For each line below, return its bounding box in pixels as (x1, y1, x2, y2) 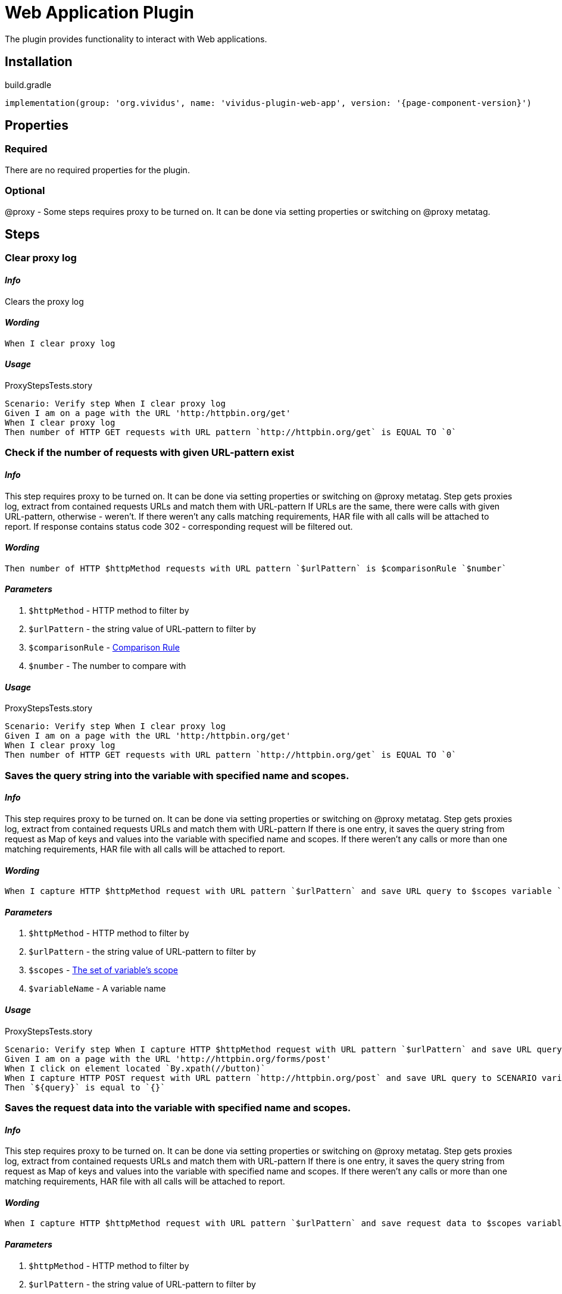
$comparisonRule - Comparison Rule (29, 642, 180, 653)
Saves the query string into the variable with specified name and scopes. (5, 769, 349, 782)
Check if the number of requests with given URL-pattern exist (5, 446, 295, 459)
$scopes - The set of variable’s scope (29, 965, 178, 976)
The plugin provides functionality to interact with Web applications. (5, 33, 267, 44)
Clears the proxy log (5, 296, 84, 307)
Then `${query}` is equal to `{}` (5, 1082, 166, 1092)
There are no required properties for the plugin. (5, 164, 190, 175)
